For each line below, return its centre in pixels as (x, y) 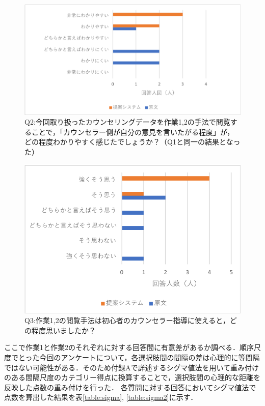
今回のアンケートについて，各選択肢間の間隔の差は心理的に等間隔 (150, 357)
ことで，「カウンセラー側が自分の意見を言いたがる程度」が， (133, 132)
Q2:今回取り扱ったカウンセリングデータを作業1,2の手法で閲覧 (127, 122)
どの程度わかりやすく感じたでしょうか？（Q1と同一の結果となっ (132, 142)
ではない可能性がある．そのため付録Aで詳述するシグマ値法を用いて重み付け (132, 367)
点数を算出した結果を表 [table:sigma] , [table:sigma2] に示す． (101, 397)
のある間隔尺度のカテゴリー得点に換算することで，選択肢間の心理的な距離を (132, 377)
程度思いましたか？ (63, 330)
